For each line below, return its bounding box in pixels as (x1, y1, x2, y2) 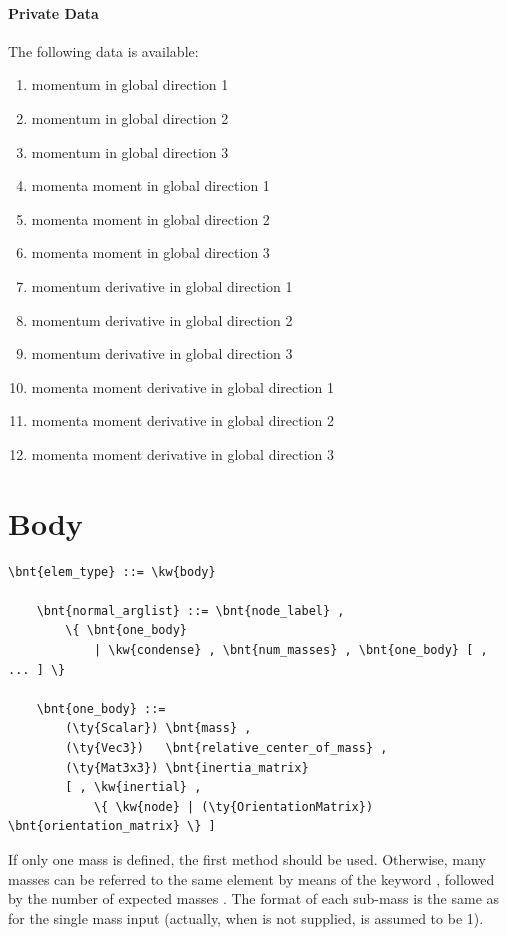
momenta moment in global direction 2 (31, 208, 270, 229)
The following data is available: (8, 40, 199, 61)
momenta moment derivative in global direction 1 (31, 376, 335, 397)
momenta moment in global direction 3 (31, 242, 270, 263)
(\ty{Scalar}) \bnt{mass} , (65, 721, 252, 736)
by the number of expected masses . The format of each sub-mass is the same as (8, 888, 500, 909)
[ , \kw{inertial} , (65, 780, 202, 795)
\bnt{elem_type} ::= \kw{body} (8, 564, 216, 579)
